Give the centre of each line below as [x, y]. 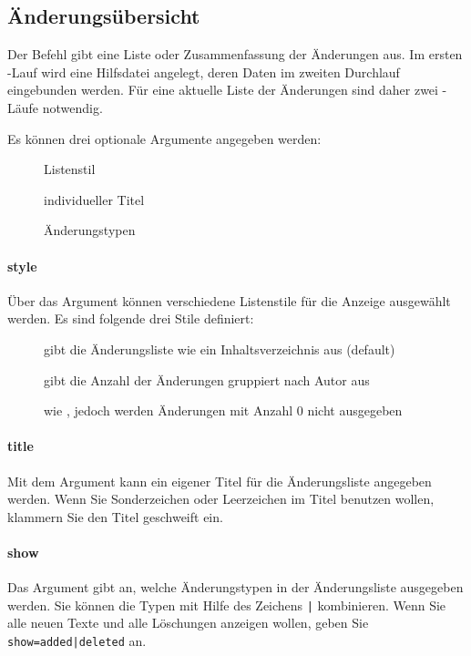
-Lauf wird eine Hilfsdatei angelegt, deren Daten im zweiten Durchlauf [204, 72]
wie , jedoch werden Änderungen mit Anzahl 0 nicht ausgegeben [223, 410]
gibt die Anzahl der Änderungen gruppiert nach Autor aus [207, 379]
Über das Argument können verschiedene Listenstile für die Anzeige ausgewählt [229, 300]
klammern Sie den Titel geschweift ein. [115, 516]
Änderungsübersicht [104, 16]
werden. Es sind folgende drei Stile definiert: [131, 318]
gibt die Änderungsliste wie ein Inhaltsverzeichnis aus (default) [220, 348]
